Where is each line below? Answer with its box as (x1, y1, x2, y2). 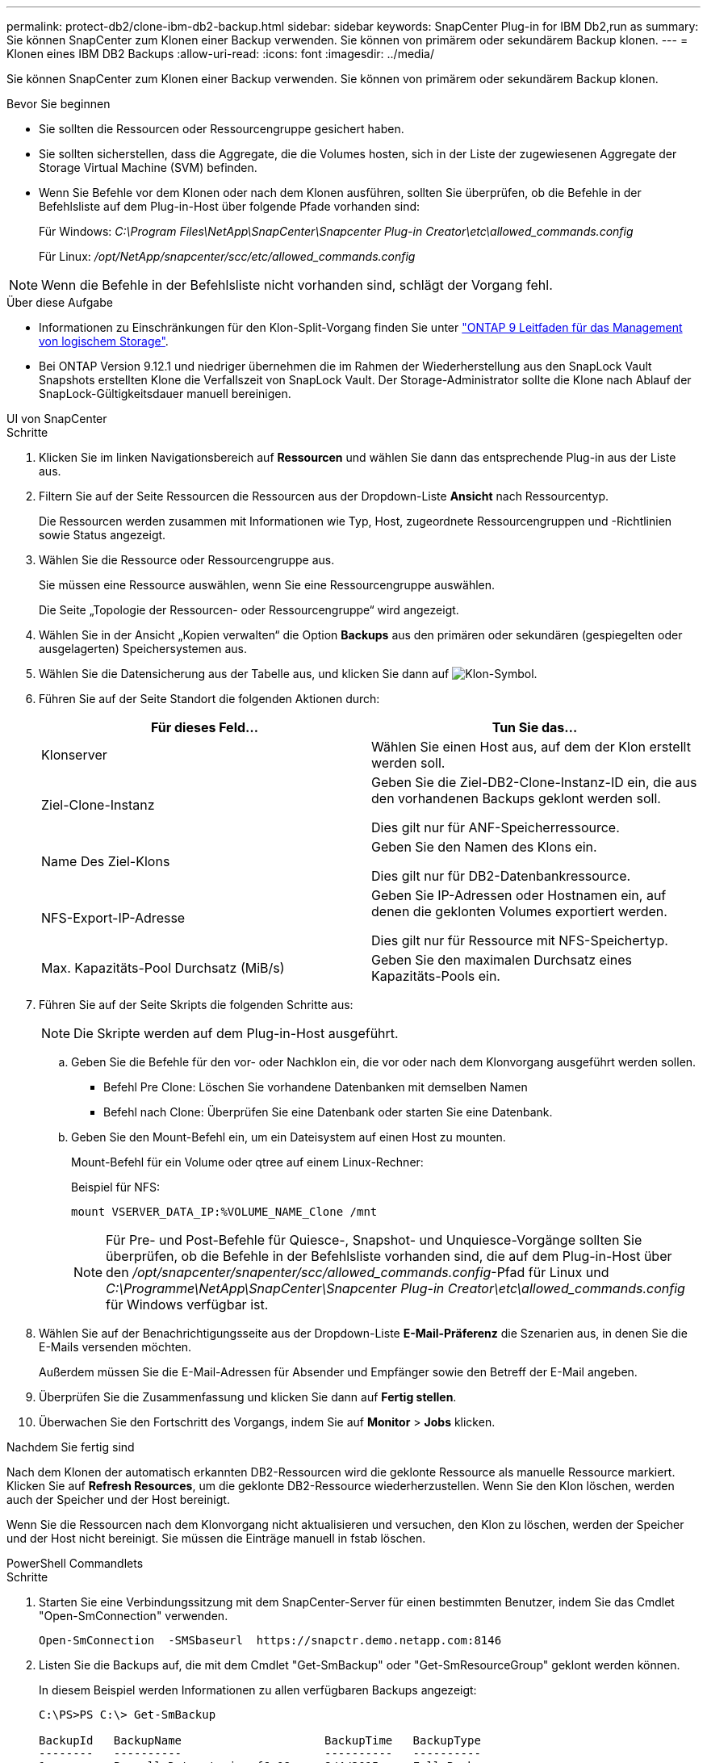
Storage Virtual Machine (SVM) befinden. (39, 161, 257, 174)
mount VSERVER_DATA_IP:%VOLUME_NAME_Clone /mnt (71, 1205, 378, 1218)
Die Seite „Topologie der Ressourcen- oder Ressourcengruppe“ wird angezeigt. (39, 603, 459, 617)
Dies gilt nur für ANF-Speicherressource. (371, 819, 620, 835)
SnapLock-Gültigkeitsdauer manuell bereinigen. (39, 387, 291, 400)
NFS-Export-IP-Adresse (41, 910, 186, 926)
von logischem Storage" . (39, 334, 169, 348)
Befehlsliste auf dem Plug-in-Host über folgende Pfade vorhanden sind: (39, 199, 420, 213)
